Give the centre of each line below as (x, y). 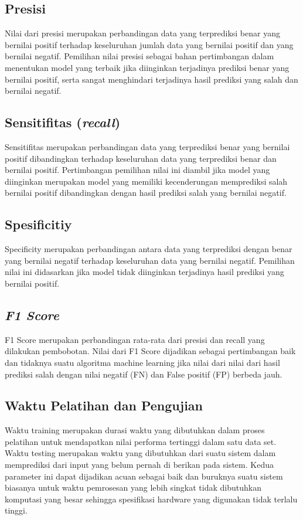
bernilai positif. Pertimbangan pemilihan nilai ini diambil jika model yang (137, 170)
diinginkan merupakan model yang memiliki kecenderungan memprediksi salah (146, 181)
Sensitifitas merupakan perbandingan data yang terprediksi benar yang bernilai (147, 146)
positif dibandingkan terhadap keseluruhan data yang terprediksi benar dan (141, 158)
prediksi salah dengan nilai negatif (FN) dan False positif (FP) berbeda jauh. (144, 374)
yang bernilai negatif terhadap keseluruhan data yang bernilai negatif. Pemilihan (150, 260)
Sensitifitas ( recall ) (63, 122)
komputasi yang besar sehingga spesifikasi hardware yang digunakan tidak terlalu (151, 499)
